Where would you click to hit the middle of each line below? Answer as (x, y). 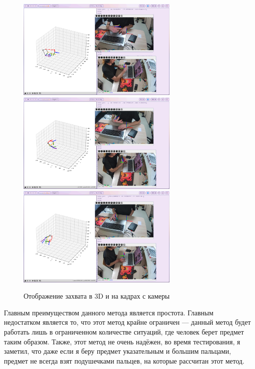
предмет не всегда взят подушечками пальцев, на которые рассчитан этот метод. (124, 360)
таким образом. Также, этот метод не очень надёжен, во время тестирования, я (122, 341)
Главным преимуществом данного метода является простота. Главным (109, 312)
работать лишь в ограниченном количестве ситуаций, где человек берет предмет (124, 332)
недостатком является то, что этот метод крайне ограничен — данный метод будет (127, 322)
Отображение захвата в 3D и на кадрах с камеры (97, 296)
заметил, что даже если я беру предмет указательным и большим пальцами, (118, 351)
